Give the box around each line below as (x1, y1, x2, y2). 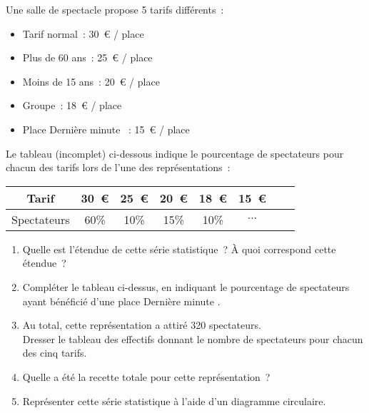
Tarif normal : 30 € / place (22, 26, 144, 41)
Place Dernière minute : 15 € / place (22, 121, 190, 136)
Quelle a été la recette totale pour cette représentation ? (22, 369, 271, 384)
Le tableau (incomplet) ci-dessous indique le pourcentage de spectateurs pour (6, 146, 344, 160)
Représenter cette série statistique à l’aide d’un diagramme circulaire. (22, 393, 326, 408)
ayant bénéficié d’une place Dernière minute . (22, 293, 221, 308)
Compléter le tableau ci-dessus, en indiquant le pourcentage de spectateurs (22, 279, 350, 294)
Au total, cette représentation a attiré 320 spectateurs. (22, 317, 261, 332)
